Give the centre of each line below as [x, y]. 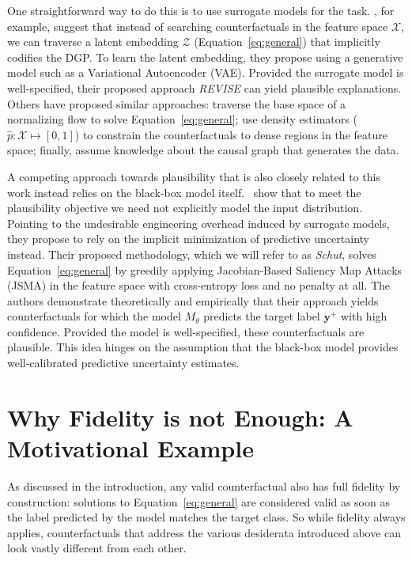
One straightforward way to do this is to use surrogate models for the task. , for [201, 10]
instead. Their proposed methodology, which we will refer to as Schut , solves [192, 254]
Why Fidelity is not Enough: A [180, 417]
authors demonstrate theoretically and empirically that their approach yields [193, 300]
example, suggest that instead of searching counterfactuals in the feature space [198, 26]
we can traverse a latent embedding [93, 42]
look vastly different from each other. [97, 548]
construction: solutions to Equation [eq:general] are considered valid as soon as [198, 501]
